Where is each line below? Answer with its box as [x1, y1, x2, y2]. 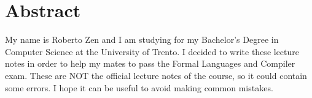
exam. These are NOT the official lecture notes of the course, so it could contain [5, 69, 307, 81]
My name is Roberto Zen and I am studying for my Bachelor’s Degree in [5, 33, 279, 46]
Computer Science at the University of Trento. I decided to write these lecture [5, 45, 300, 58]
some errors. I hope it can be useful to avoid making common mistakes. [5, 81, 273, 94]
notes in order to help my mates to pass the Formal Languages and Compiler [5, 57, 295, 70]
